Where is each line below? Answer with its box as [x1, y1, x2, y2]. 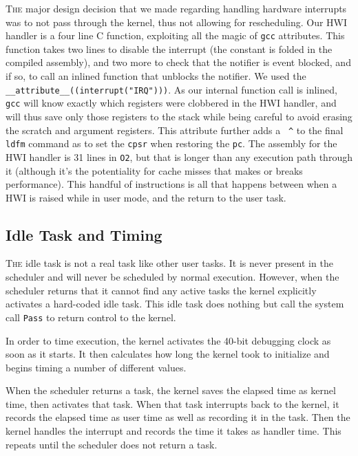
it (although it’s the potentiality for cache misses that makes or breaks [6, 163, 303, 177]
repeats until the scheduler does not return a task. [6, 437, 218, 451]
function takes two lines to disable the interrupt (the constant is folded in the [6, 41, 333, 56]
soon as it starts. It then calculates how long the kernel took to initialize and [6, 347, 330, 361]
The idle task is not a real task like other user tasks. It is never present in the [6, 256, 333, 270]
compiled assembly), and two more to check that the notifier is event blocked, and [6, 55, 351, 69]
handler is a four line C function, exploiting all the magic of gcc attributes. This [6, 28, 345, 43]
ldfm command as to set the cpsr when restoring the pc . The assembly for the [6, 136, 337, 151]
